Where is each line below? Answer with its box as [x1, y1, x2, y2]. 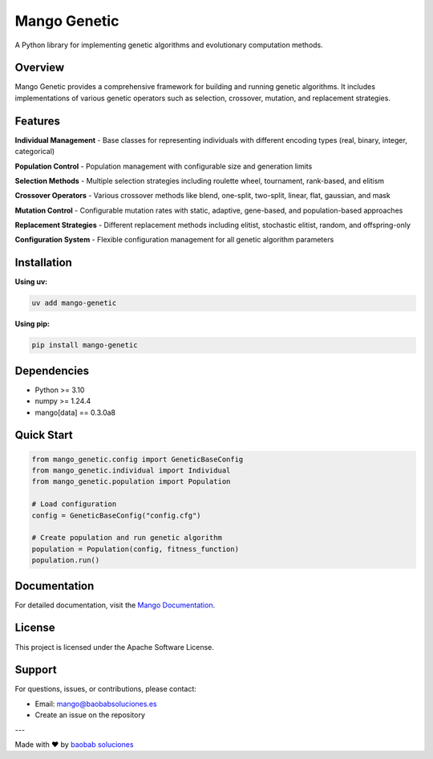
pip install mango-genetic [31, 341, 138, 350]
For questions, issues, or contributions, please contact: [14, 684, 196, 694]
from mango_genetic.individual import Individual [31, 466, 231, 475]
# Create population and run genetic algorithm [31, 534, 222, 542]
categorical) [14, 147, 55, 156]
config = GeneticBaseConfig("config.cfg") [31, 510, 201, 520]
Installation [14, 256, 72, 270]
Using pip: [14, 319, 50, 329]
